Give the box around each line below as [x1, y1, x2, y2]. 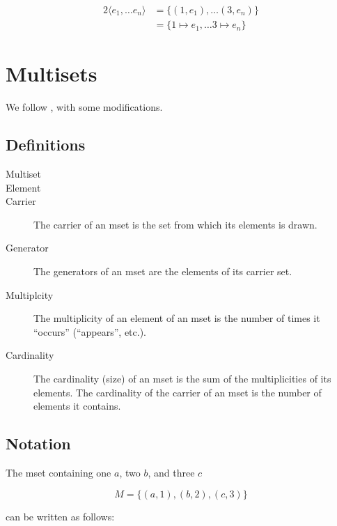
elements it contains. [33, 399, 121, 413]
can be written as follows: [6, 509, 115, 523]
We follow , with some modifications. [6, 100, 163, 114]
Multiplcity [6, 287, 54, 302]
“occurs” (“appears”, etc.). [33, 324, 146, 339]
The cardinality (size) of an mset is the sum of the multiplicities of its [33, 371, 331, 385]
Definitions [6, 134, 86, 155]
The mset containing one [6, 465, 111, 479]
